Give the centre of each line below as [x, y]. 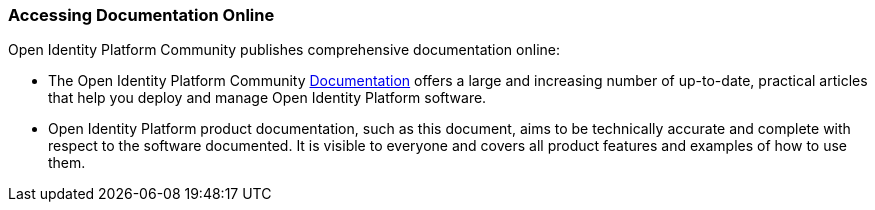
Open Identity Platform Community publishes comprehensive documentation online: [284, 50]
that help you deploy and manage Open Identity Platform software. [267, 98]
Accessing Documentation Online [141, 15]
